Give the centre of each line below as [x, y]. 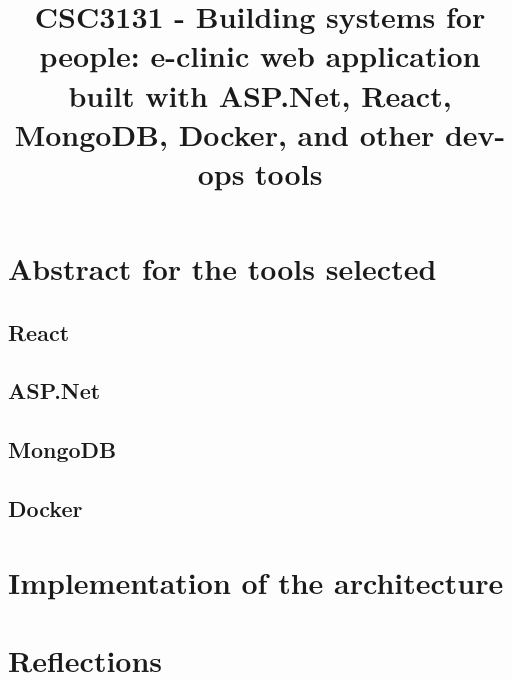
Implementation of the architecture [256, 581]
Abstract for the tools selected [222, 268]
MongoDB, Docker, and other [224, 133]
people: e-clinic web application [260, 55]
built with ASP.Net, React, [260, 94]
